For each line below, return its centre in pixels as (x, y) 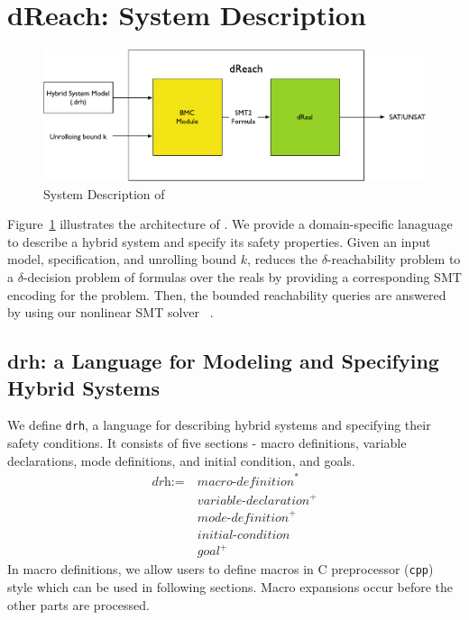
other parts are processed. (78, 604)
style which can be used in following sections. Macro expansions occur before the (230, 587)
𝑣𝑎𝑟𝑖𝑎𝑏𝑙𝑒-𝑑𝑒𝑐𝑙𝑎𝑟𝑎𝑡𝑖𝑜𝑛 (253, 501)
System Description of (104, 193)
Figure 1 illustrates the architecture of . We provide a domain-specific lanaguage (230, 224)
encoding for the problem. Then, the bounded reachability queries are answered (227, 294)
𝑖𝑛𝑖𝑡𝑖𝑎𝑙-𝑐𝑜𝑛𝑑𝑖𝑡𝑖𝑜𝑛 (244, 535)
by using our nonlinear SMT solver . (110, 312)
